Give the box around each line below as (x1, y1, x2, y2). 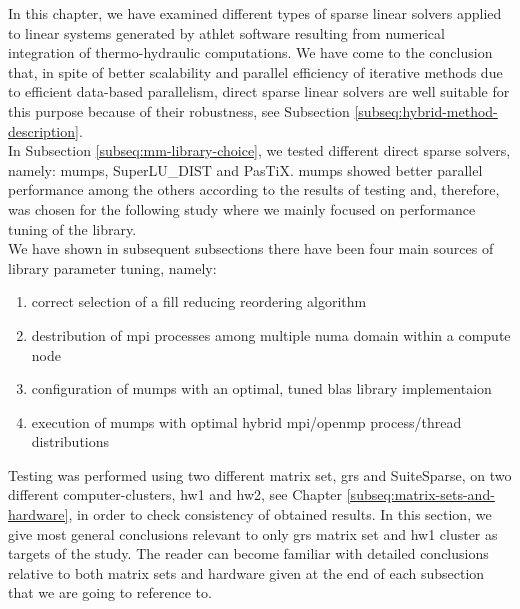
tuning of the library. (8, 218, 137, 239)
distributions (31, 431, 110, 452)
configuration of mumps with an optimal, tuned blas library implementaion (31, 378, 492, 399)
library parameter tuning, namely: (8, 257, 217, 278)
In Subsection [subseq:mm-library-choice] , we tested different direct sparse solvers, (8, 140, 511, 161)
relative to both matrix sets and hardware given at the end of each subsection (8, 562, 485, 583)
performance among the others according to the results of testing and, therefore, (8, 179, 500, 200)
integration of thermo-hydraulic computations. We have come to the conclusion (8, 42, 493, 63)
